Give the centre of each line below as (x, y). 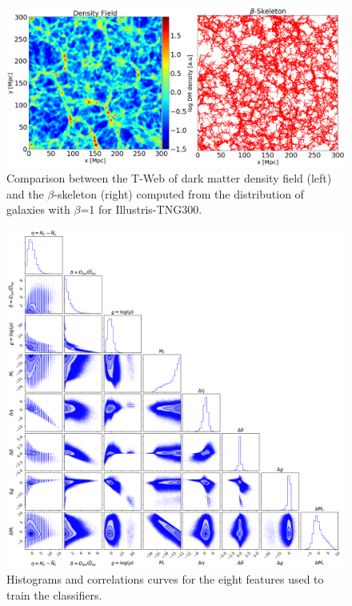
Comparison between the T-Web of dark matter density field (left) (169, 178)
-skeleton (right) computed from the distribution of (179, 193)
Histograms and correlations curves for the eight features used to (165, 579)
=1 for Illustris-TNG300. (141, 209)
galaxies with (38, 209)
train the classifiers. (54, 594)
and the (25, 193)
